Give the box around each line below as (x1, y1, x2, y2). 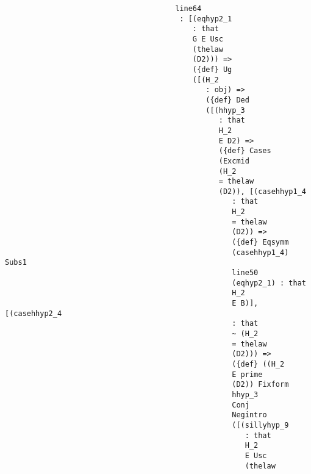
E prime (232, 370, 263, 379)
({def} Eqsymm (232, 238, 289, 247)
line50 (232, 268, 259, 278)
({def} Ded (206, 95, 249, 104)
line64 (175, 4, 202, 13)
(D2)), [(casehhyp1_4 (218, 187, 306, 196)
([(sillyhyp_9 (232, 420, 289, 429)
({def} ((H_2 (232, 359, 285, 368)
